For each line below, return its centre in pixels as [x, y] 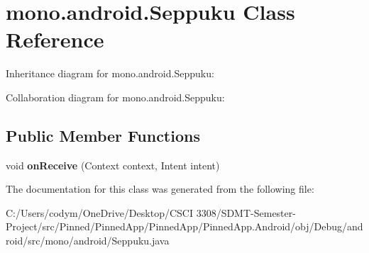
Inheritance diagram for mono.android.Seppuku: [110, 73]
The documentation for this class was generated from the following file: [160, 189]
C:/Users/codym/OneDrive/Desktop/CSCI [99, 212]
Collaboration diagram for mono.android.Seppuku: [115, 97]
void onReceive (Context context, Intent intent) [113, 165]
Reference [55, 39]
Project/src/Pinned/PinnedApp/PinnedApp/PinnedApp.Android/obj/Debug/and [184, 226]
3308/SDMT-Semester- [246, 212]
